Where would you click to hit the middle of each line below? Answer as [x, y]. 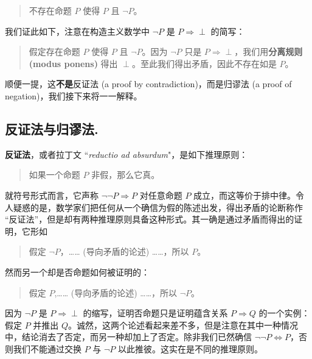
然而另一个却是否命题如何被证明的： [77, 272]
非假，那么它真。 [126, 175]
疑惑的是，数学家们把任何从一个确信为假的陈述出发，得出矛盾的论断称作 [158, 207]
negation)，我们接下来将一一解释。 [74, 95]
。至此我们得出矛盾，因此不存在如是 [204, 63]
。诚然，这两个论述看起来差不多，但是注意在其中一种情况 [183, 325]
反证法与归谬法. [52, 128]
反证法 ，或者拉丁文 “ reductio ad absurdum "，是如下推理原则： [127, 154]
